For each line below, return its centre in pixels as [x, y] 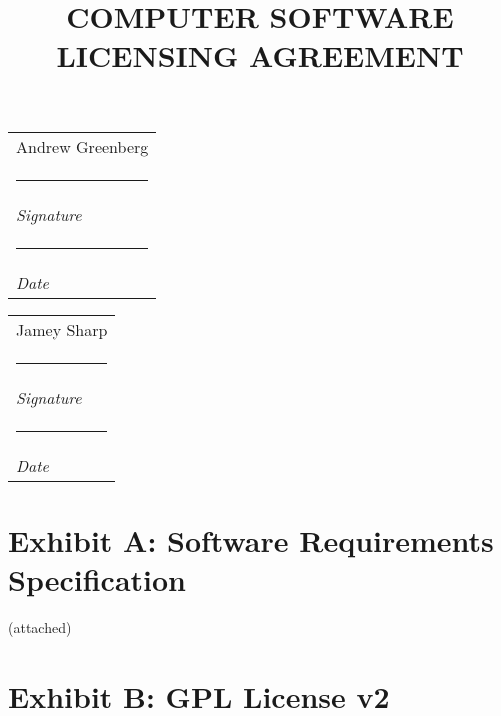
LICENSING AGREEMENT [260, 55]
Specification [97, 578]
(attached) [40, 626]
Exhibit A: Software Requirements [251, 539]
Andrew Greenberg [82, 146]
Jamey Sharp [62, 329]
